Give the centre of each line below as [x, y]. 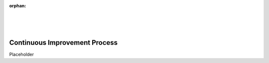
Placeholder [22, 55]
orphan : [18, 6]
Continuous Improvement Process [64, 43]
